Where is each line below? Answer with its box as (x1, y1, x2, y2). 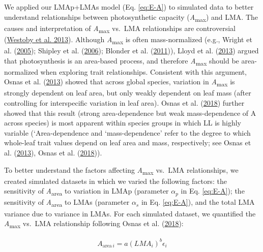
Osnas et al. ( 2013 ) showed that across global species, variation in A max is (4, 76, 235, 88)
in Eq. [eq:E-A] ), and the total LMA (141, 197, 255, 207)
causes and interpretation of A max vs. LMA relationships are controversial (4, 22, 236, 35)
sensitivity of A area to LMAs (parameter (4, 197, 130, 209)
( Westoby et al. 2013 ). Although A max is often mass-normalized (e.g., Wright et (4, 34, 252, 46)
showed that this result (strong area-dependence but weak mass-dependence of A (4, 107, 256, 118)
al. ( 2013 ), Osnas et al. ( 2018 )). (4, 147, 102, 157)
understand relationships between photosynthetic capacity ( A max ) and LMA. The (4, 11, 258, 23)
